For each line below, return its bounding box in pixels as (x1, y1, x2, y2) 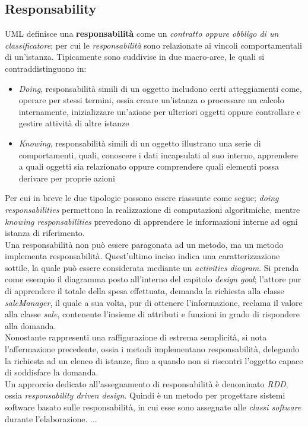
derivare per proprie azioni (18, 171, 115, 184)
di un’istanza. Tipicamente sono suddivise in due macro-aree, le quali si (5, 50, 265, 63)
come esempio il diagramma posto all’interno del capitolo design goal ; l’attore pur (5, 273, 301, 285)
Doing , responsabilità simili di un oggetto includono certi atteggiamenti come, (18, 82, 302, 94)
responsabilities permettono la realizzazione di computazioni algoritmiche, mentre (5, 203, 300, 215)
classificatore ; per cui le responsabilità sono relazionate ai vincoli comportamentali (5, 39, 302, 51)
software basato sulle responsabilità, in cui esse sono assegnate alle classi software (5, 401, 301, 413)
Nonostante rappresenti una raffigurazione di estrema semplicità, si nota (5, 331, 267, 343)
